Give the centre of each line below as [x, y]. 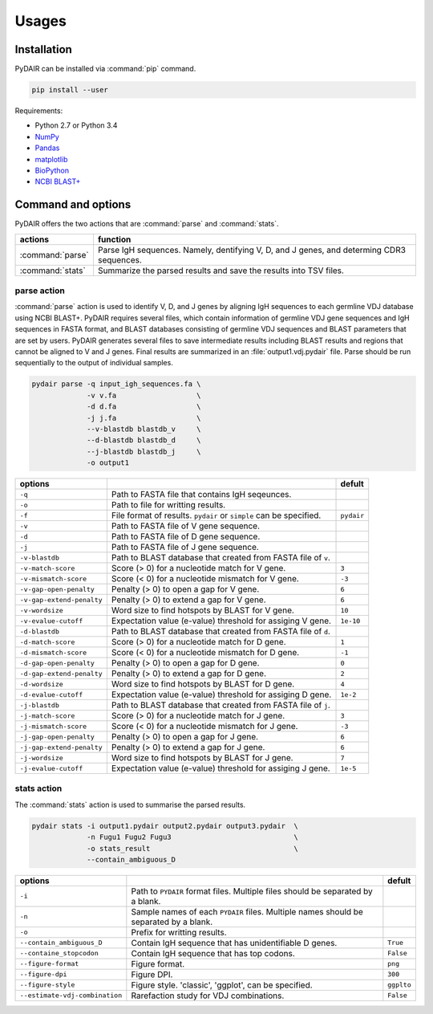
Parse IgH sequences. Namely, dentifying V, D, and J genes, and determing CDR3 [252, 250]
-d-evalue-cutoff [51, 694]
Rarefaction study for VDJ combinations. [208, 996]
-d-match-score [47, 642]
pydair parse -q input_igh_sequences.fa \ [116, 384]
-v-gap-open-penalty [57, 589]
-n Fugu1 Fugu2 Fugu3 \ [192, 837]
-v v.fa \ [144, 395]
